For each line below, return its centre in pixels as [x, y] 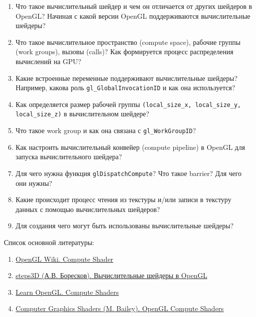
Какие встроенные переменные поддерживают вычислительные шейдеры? [127, 78]
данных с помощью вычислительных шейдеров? [88, 209]
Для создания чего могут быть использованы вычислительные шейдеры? [125, 226]
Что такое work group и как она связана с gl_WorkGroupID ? [106, 130]
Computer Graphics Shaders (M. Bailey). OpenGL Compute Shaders [120, 308]
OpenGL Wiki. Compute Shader [64, 259]
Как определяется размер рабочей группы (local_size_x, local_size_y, [128, 104]
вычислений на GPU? [48, 61]
